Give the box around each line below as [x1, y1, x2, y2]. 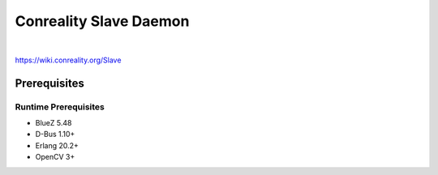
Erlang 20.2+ [35, 140, 79, 150]
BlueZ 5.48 [35, 118, 72, 128]
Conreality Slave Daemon [15, 12, 190, 30]
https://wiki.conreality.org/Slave [15, 55, 122, 65]
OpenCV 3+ [35, 152, 75, 162]
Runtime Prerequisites [15, 101, 105, 113]
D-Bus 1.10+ [35, 130, 75, 139]
